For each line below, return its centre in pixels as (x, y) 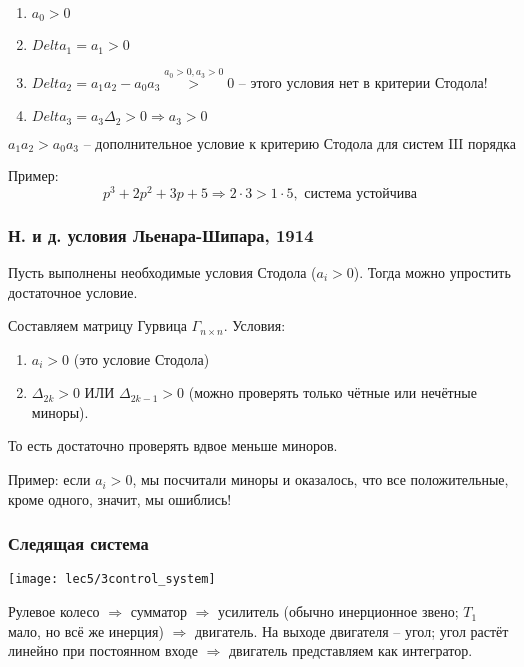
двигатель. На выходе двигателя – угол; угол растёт (351, 630)
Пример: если (49, 479)
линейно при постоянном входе (103, 650)
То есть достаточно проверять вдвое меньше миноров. (173, 445)
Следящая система (78, 543)
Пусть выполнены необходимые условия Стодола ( (162, 271)
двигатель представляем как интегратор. (350, 650)
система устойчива (360, 193)
